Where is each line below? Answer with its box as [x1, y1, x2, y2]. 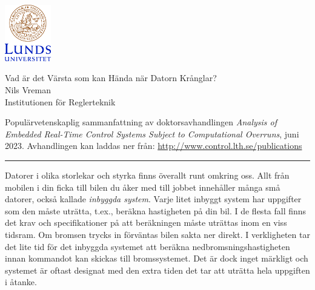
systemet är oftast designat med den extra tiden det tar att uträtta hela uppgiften [5, 263, 310, 276]
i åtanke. [5, 275, 37, 288]
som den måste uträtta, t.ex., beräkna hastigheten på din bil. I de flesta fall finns [5, 204, 307, 217]
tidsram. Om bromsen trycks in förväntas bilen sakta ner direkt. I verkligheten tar [5, 228, 310, 240]
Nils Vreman [5, 84, 51, 96]
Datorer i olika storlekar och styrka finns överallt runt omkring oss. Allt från [5, 169, 290, 181]
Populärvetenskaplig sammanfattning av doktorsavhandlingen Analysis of [5, 116, 277, 128]
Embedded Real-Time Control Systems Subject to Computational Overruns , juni [5, 127, 299, 140]
